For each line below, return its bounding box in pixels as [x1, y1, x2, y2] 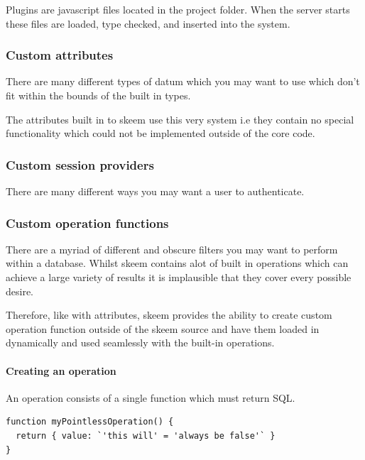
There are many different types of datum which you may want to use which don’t [6, 74, 360, 89]
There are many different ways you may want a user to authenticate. [6, 184, 305, 198]
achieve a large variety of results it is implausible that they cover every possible [6, 270, 352, 284]
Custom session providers [6, 155, 154, 173]
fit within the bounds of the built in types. [6, 88, 191, 102]
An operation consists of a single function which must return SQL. [6, 390, 295, 405]
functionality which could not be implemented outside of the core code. [6, 126, 315, 141]
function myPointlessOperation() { [6, 417, 174, 427]
